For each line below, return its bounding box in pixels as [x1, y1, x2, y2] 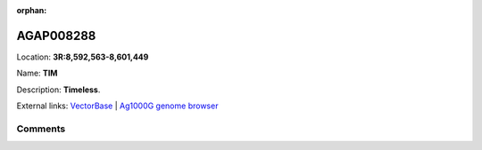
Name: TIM [16, 67, 58, 79]
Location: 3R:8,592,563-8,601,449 [16, 51, 149, 62]
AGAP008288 [16, 28, 96, 43]
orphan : [16, 5, 47, 15]
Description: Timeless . [16, 84, 101, 95]
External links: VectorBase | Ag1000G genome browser [16, 100, 219, 111]
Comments [16, 122, 66, 135]
